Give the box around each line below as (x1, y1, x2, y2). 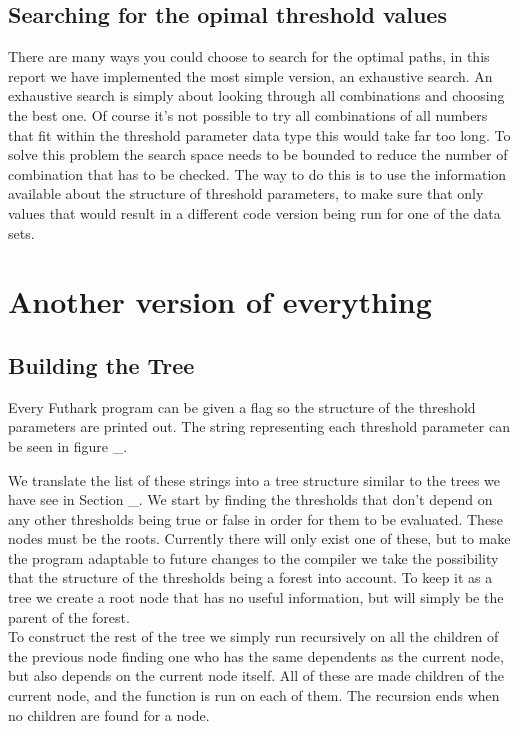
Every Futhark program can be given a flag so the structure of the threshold (8, 396, 476, 417)
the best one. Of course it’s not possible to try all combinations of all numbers (8, 104, 488, 125)
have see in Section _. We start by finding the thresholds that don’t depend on (8, 489, 493, 510)
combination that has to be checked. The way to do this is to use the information (8, 163, 507, 184)
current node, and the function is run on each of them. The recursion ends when (8, 685, 500, 706)
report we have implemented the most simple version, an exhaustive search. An (8, 65, 493, 86)
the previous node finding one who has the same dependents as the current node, (8, 645, 504, 666)
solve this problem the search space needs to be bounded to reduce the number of (8, 144, 508, 165)
